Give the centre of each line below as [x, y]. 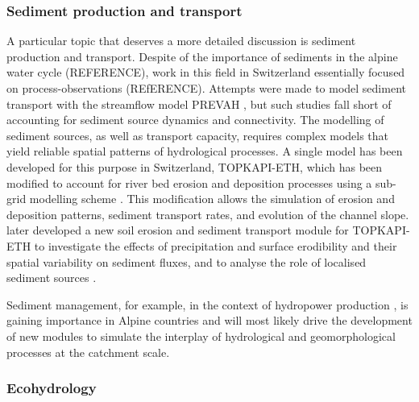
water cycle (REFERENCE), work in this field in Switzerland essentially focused [206, 72]
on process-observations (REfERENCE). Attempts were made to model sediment [206, 88]
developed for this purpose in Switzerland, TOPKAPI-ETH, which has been [195, 166]
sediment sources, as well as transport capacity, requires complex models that [198, 135]
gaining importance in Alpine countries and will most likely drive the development [209, 320]
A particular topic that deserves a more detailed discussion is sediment [181, 41]
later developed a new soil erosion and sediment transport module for [178, 230]
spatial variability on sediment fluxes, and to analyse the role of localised [187, 261]
